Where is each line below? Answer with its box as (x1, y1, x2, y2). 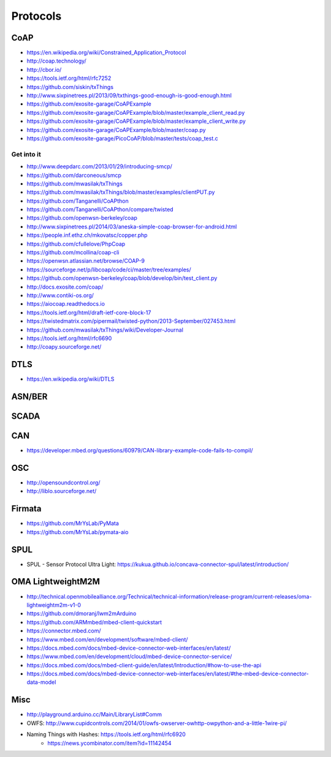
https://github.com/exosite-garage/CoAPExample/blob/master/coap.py (26, 126, 206, 133)
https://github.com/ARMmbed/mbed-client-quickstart (26, 618, 162, 626)
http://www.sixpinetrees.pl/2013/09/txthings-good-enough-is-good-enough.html (26, 92, 232, 99)
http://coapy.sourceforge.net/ (26, 343, 102, 351)
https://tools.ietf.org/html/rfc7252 (26, 74, 112, 82)
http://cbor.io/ (26, 66, 62, 73)
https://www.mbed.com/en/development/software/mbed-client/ (26, 635, 188, 643)
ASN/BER (11, 392, 48, 402)
